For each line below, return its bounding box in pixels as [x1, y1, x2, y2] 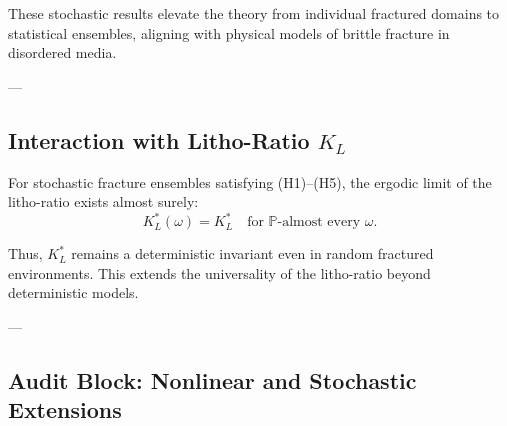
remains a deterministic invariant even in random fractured [71, 243, 434, 264]
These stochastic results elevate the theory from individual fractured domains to [8, 3, 500, 23]
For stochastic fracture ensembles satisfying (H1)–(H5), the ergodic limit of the [8, 171, 492, 192]
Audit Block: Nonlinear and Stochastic [8, 365, 417, 396]
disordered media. [8, 42, 117, 63]
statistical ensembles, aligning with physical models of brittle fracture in [8, 22, 450, 43]
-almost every [277, 215, 361, 230]
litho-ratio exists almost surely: [8, 191, 199, 212]
